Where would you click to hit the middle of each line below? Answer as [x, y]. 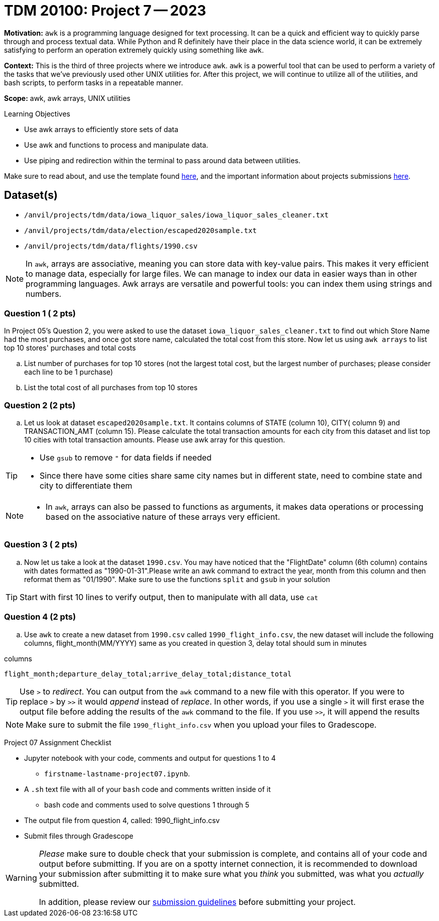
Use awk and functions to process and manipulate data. [116, 145]
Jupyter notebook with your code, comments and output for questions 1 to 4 [150, 758]
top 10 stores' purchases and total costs [70, 348]
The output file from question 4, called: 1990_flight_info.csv [122, 820]
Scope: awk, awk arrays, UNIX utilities [67, 98]
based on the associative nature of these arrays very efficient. [163, 517]
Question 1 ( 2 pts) [40, 313]
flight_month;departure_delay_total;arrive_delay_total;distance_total [148, 674]
